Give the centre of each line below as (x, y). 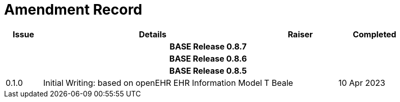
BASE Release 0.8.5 (208, 70)
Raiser (300, 34)
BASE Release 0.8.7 (208, 46)
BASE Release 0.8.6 (208, 58)
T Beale (278, 83)
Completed (375, 34)
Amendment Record (73, 10)
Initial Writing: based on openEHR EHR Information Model (152, 83)
